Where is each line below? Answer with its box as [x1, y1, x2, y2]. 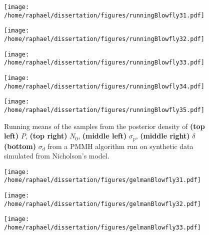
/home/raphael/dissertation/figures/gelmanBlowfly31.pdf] [4, 176, 201, 184]
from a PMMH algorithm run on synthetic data [47, 140, 193, 151]
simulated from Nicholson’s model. [4, 150, 109, 161]
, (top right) [25, 130, 67, 141]
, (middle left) [78, 130, 127, 141]
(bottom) [4, 140, 36, 151]
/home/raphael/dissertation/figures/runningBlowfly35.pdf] [4, 106, 204, 113]
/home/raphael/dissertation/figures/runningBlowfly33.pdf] [4, 59, 204, 66]
